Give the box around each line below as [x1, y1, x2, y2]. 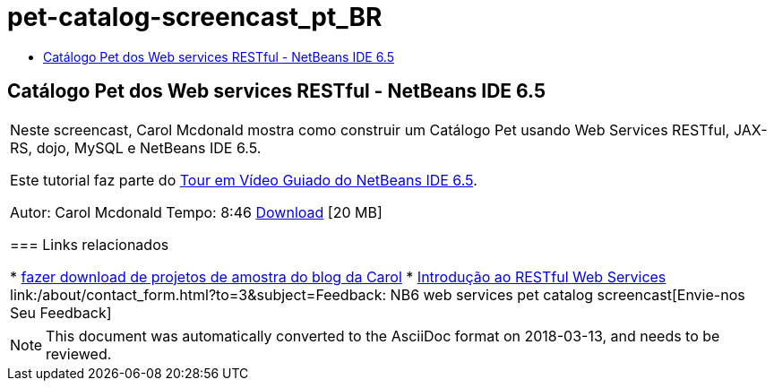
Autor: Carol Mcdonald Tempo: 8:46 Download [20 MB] [10, 203, 383, 221]
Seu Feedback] [10, 303, 112, 322]
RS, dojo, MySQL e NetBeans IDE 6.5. [10, 138, 262, 157]
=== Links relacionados [10, 235, 169, 254]
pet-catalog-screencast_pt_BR [7, 2, 383, 32]
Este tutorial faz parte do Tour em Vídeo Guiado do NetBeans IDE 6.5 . [10, 170, 477, 189]
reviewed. [46, 344, 112, 363]
